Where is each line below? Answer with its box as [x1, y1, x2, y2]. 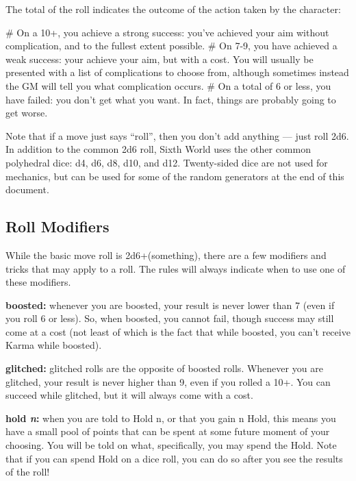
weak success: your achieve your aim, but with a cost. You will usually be [5, 51, 314, 66]
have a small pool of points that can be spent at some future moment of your [5, 424, 330, 439]
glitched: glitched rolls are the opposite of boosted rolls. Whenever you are [5, 361, 323, 375]
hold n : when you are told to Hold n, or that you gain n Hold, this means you [5, 410, 336, 425]
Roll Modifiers [5, 216, 110, 237]
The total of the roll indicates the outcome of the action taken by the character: [5, 2, 341, 16]
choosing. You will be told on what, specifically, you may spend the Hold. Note [5, 438, 337, 452]
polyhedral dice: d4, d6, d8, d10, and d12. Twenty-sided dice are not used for [5, 155, 328, 169]
